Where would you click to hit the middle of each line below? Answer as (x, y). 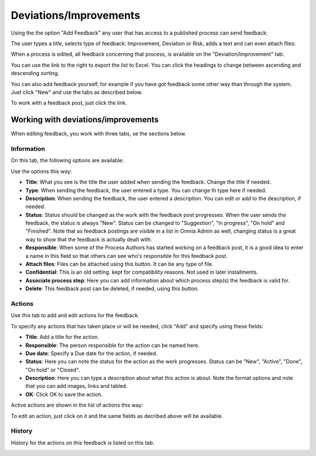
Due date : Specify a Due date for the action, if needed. (92, 353)
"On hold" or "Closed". (53, 370)
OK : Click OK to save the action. (64, 394)
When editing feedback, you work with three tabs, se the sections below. (99, 134)
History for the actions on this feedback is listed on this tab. (83, 443)
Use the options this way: (42, 171)
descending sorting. (35, 73)
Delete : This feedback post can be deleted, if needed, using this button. (112, 289)
